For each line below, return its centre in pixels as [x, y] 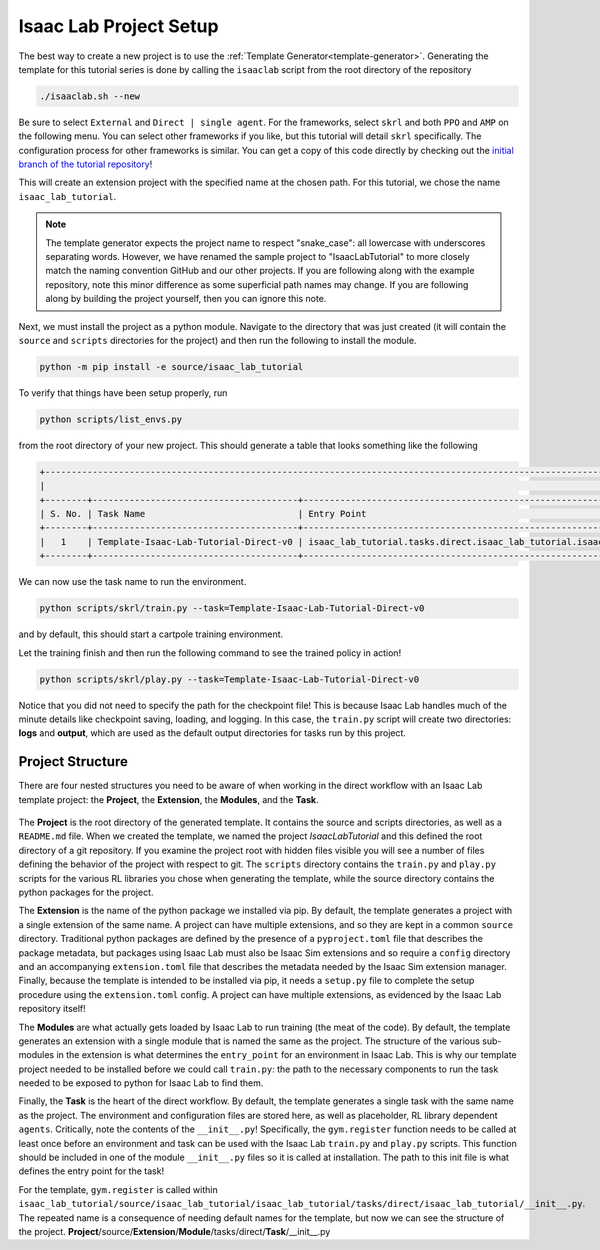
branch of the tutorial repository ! [85, 164]
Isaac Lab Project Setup [118, 26]
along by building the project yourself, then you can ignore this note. [186, 299]
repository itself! [52, 1009]
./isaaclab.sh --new [89, 96]
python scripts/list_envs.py [111, 419]
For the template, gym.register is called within [118, 1189]
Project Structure [73, 761]
